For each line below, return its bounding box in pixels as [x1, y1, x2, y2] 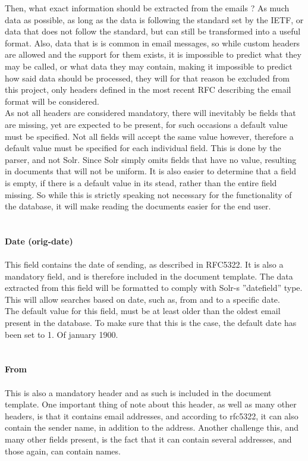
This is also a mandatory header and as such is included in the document [5, 386, 272, 399]
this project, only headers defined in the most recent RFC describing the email [5, 83, 291, 96]
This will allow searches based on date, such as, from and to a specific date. [5, 293, 280, 305]
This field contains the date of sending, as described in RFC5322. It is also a [5, 258, 284, 271]
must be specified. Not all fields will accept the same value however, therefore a [5, 130, 294, 142]
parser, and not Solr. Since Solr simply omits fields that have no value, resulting [5, 153, 297, 165]
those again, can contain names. [5, 444, 121, 457]
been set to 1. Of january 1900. [5, 328, 118, 340]
